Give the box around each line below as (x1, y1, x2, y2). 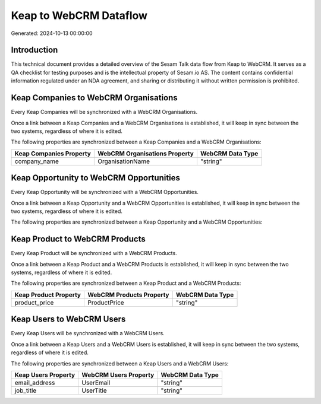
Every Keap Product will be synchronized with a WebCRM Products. (11, 250, 178, 257)
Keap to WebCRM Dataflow (11, 9, 148, 22)
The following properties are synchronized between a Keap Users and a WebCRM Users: (11, 360, 229, 367)
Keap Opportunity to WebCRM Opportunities (11, 173, 181, 183)
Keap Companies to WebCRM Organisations (11, 93, 178, 103)
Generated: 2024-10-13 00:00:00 (11, 30, 93, 37)
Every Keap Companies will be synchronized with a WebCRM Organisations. (11, 109, 198, 116)
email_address (14, 378, 55, 387)
